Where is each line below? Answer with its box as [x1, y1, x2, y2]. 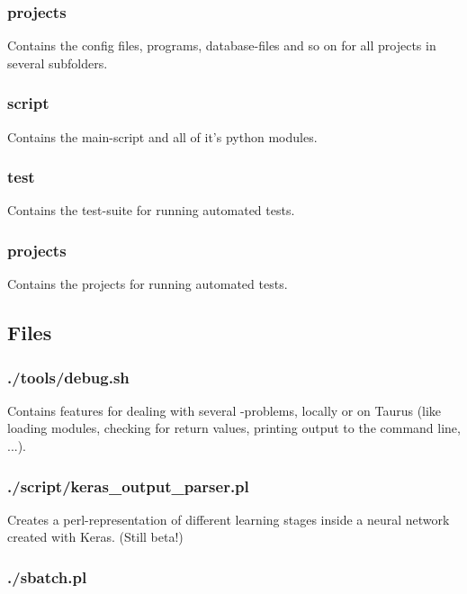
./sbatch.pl [7, 565, 87, 588]
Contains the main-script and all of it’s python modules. [7, 127, 318, 146]
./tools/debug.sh [7, 365, 130, 388]
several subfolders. [7, 53, 108, 72]
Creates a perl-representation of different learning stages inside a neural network [7, 509, 450, 528]
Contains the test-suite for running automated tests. [7, 201, 295, 220]
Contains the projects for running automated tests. [7, 274, 288, 293]
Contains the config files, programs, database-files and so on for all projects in [7, 36, 436, 55]
